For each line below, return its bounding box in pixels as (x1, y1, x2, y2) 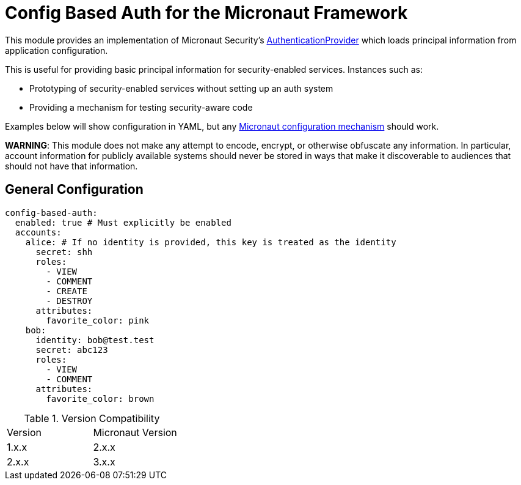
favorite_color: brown (46, 393, 155, 404)
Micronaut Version (93, 426, 177, 439)
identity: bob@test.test (35, 335, 155, 345)
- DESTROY (46, 295, 93, 306)
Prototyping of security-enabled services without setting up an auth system (29, 83, 333, 94)
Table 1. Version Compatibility (24, 412, 160, 424)
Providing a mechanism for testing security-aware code (29, 102, 253, 113)
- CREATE (46, 286, 87, 296)
